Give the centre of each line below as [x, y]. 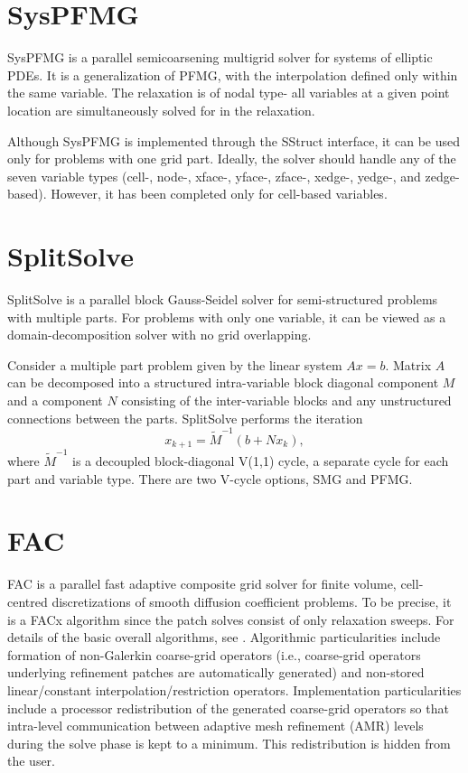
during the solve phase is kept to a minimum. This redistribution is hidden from [229, 743]
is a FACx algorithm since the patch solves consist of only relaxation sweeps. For [231, 619]
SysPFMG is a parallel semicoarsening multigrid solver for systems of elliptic [220, 57]
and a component [55, 400]
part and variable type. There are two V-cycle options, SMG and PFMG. [210, 478]
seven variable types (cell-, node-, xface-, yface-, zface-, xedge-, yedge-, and [214, 176]
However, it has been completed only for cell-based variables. [219, 194]
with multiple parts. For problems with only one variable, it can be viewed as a [227, 317]
